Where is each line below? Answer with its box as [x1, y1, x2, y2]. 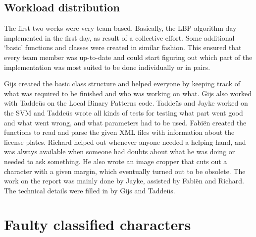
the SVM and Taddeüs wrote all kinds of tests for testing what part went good [4, 107, 243, 118]
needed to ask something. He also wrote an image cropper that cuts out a [4, 156, 227, 166]
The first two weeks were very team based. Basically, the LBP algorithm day [4, 23, 237, 33]
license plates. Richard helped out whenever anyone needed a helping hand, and [4, 136, 246, 147]
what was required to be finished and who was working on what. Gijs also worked [4, 88, 252, 98]
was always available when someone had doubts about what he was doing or [4, 146, 235, 157]
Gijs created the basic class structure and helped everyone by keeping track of [4, 78, 241, 89]
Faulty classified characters [4, 214, 191, 235]
